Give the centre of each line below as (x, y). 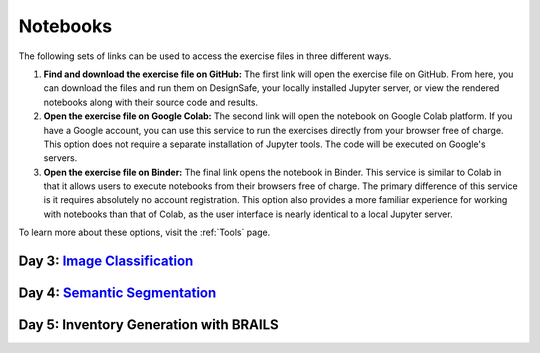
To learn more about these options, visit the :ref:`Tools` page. (144, 232)
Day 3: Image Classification (106, 261)
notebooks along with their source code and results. (151, 102)
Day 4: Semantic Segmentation (117, 293)
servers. (60, 158)
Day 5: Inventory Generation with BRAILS (148, 325)
